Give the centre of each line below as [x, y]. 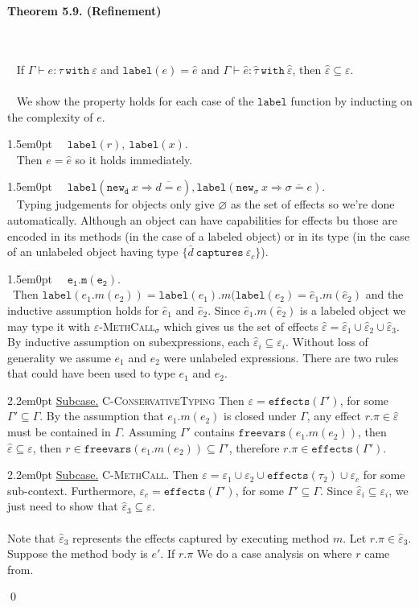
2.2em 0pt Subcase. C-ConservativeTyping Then [126, 400]
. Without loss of [327, 342]
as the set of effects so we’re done [312, 204]
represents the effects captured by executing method [201, 537]
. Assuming [149, 432]
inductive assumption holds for [83, 310]
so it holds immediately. [134, 159]
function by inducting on [351, 100]
